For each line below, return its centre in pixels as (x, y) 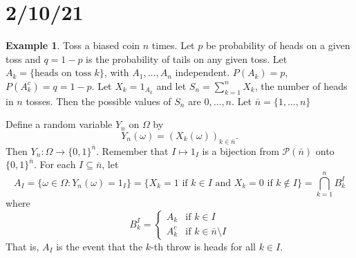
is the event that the (100, 246)
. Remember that (132, 150)
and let (171, 85)
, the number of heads (301, 85)
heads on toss (63, 74)
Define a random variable (59, 124)
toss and (23, 58)
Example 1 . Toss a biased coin (73, 45)
